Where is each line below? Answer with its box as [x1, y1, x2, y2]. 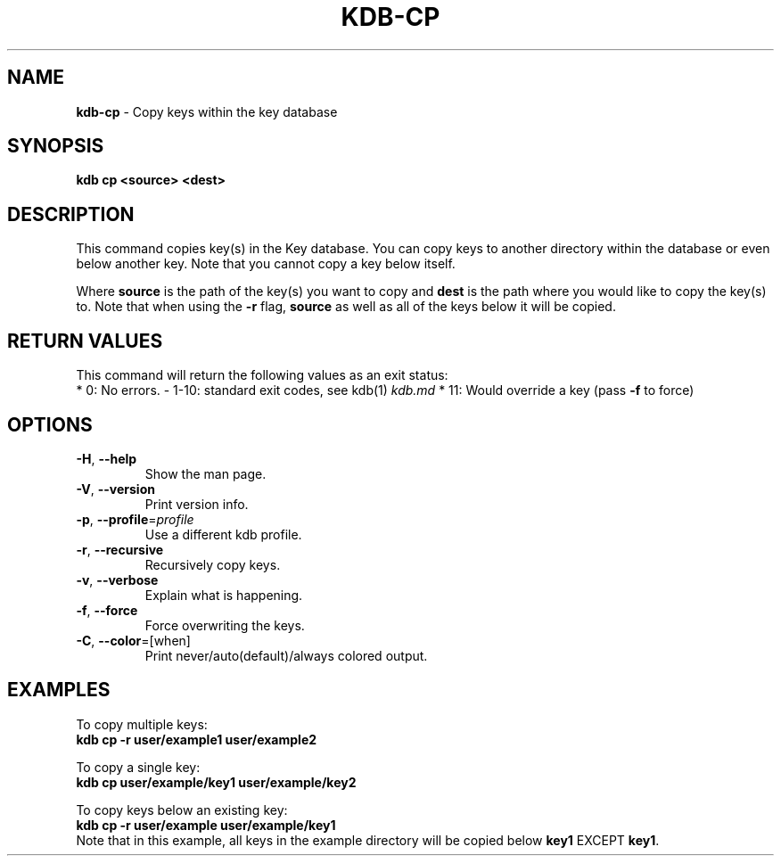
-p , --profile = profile [76, 511, 194, 527]
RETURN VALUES [7, 329, 163, 352]
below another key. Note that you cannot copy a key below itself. [76, 256, 456, 272]
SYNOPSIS [7, 135, 104, 158]
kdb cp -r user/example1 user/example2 [76, 731, 317, 747]
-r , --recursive [76, 541, 164, 557]
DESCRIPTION [7, 202, 135, 226]
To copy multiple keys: [76, 716, 208, 732]
